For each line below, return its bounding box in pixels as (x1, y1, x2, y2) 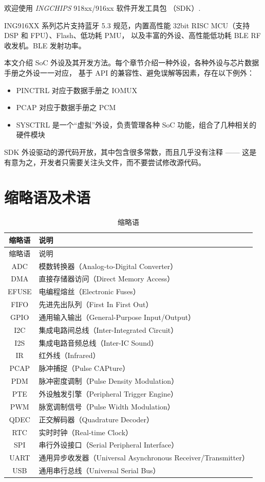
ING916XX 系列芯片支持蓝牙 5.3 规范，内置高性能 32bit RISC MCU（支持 (4, 20, 250, 30)
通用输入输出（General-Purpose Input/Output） (39, 311, 196, 322)
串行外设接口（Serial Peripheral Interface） (39, 439, 179, 450)
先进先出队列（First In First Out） (39, 299, 153, 310)
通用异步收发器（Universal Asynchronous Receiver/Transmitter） (39, 452, 249, 463)
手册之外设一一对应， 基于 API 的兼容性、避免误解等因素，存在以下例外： (4, 67, 255, 78)
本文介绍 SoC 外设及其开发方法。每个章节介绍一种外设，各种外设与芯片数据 (4, 57, 259, 68)
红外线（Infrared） (39, 350, 100, 361)
